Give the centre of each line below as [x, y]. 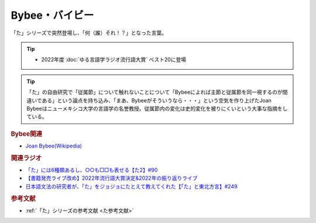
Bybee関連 [27, 133]
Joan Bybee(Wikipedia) [54, 146]
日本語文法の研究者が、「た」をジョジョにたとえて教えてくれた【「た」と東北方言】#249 [131, 186]
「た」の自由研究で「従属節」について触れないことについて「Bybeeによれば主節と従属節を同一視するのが [155, 92]
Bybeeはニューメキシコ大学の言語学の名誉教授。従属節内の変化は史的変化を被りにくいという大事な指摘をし [157, 108]
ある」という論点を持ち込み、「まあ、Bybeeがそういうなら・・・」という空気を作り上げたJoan [157, 100]
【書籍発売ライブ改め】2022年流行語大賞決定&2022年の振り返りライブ [111, 178]
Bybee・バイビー [52, 15]
